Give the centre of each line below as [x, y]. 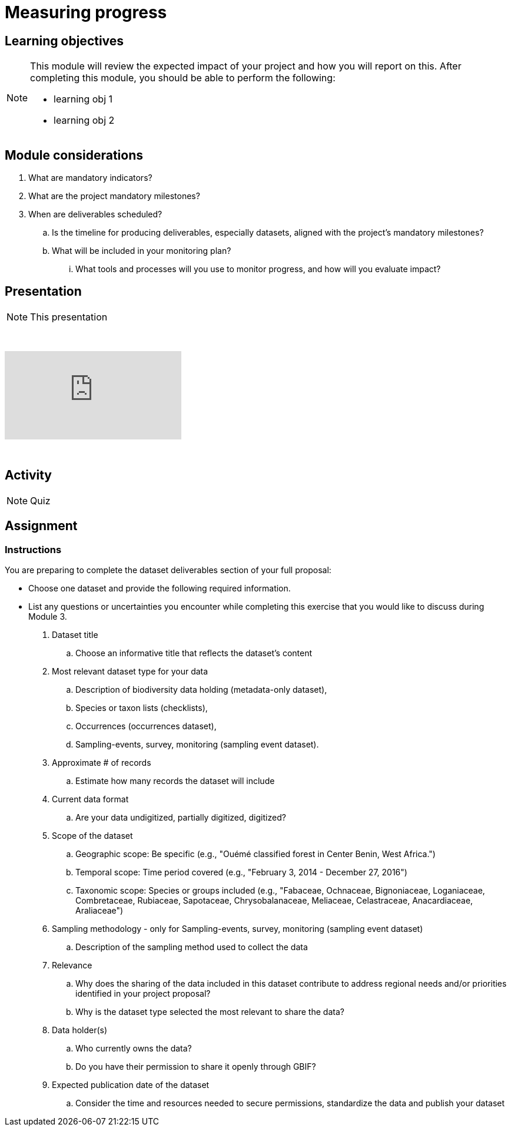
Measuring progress [86, 12]
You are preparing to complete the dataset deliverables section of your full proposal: [168, 570]
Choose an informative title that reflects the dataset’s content [194, 653]
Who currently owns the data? [134, 1048]
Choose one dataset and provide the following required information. [160, 588]
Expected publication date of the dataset [131, 1084]
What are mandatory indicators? [90, 178]
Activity [29, 475]
